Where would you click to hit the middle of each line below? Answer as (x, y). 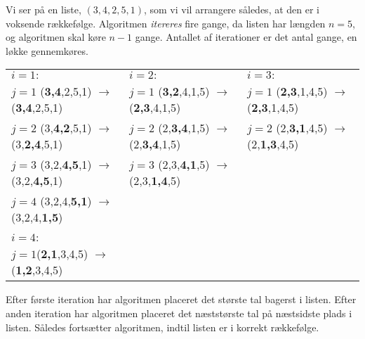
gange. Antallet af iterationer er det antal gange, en (246, 37)
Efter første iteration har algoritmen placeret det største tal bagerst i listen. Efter (181, 299)
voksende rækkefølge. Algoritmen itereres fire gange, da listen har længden (166, 23)
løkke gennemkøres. (47, 50)
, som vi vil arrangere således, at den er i (231, 9)
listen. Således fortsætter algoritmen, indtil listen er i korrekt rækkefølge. (162, 327)
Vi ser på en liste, (44, 9)
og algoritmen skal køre (56, 37)
